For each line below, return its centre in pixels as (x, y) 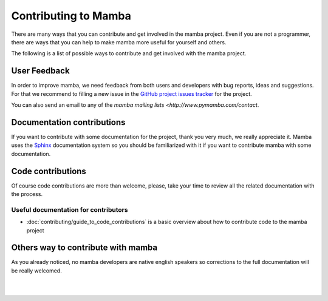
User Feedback (40, 71)
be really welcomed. (36, 271)
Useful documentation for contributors (70, 209)
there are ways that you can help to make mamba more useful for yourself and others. (119, 42)
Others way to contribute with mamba (84, 248)
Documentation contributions (68, 122)
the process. (27, 194)
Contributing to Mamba (71, 16)
